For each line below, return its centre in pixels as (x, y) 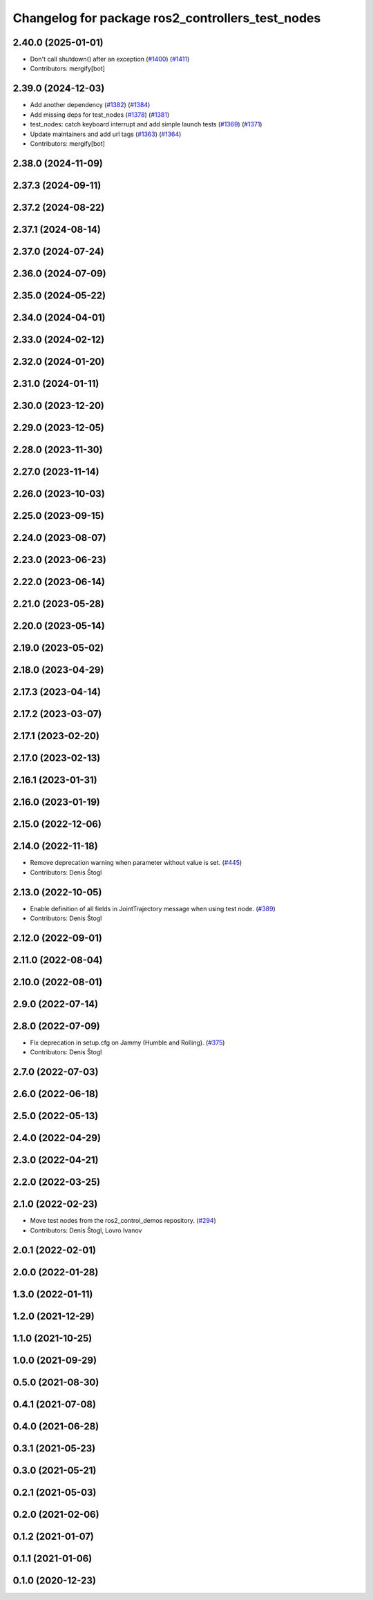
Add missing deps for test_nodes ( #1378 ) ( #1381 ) (100, 115)
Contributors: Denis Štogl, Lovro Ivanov (86, 1230)
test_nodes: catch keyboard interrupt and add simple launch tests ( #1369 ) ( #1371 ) (146, 124)
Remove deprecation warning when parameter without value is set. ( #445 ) (136, 863)
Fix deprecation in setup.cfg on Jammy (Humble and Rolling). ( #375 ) (127, 1042)
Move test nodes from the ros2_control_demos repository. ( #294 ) (123, 1221)
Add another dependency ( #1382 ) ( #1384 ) (90, 105)
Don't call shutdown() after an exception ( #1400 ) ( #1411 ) (110, 59)
